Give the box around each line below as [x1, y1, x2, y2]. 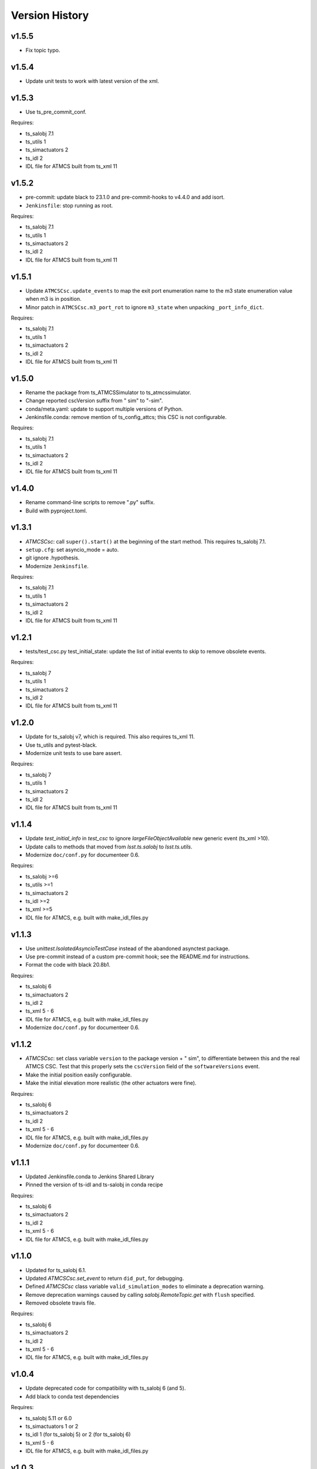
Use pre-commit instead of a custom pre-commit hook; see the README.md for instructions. [25, 953, 250, 960]
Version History [11, 9, 89, 22]
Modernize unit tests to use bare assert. [25, 749, 122, 756]
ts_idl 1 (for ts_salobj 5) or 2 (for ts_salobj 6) [25, 1431, 131, 1438]
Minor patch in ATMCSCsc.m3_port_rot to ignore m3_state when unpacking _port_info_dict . [25, 303, 264, 311]
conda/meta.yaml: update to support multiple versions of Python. [25, 405, 183, 412]
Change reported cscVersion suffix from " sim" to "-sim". [25, 397, 163, 404]
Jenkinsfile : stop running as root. [25, 202, 113, 209]
